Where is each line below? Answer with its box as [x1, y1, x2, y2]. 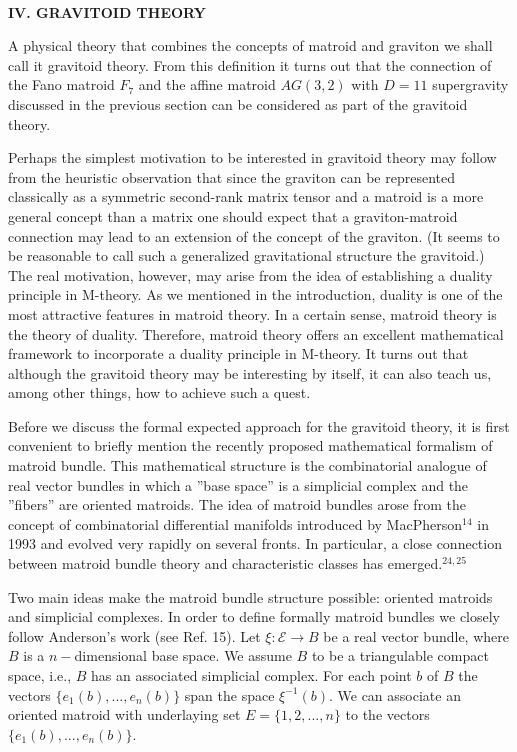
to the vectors [345, 704, 430, 725]
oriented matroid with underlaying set [8, 704, 241, 725]
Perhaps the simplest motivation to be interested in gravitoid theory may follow [8, 147, 497, 168]
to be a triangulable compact [311, 645, 489, 666]
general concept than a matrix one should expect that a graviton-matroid [8, 205, 458, 226]
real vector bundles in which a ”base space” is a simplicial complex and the [8, 474, 469, 495]
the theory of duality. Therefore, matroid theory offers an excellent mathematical [8, 323, 504, 344]
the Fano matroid [8, 74, 115, 95]
